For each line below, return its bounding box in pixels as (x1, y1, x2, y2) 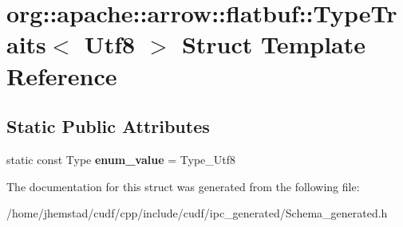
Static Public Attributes (6, 114, 210, 139)
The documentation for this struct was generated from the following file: (6, 178, 360, 194)
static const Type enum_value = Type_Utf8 (6, 151, 236, 167)
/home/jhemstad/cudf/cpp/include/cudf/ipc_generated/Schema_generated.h (6, 205, 388, 221)
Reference (6, 59, 117, 92)
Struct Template (181, 28, 366, 61)
